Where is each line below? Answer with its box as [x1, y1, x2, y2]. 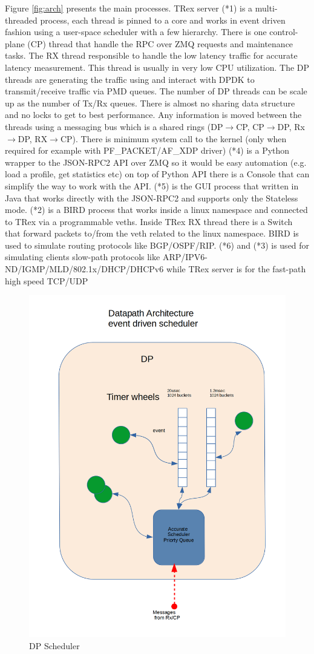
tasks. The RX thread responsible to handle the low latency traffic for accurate [5, 49, 298, 62]
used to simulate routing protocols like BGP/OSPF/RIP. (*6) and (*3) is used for [5, 238, 310, 251]
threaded [5, 13, 38, 26]
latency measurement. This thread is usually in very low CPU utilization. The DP [5, 60, 310, 73]
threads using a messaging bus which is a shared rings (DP [5, 120, 223, 132]
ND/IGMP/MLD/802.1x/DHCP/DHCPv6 [5, 263, 164, 275]
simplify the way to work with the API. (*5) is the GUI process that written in [5, 179, 299, 192]
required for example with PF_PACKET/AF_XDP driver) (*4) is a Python [5, 144, 290, 157]
